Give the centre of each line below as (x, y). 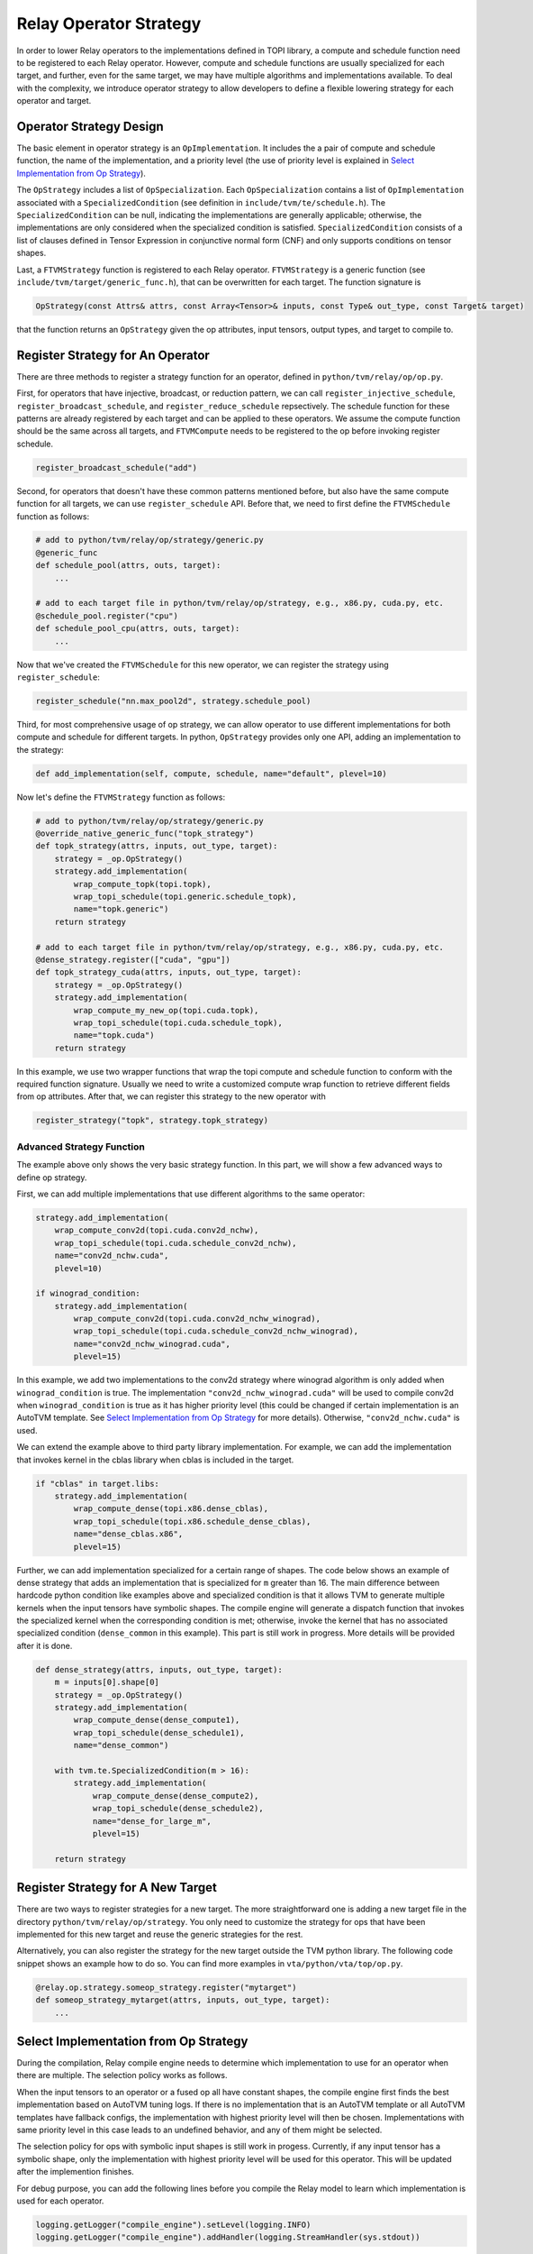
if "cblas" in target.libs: (97, 1484)
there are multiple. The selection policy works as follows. (122, 2075)
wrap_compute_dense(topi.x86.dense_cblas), (171, 1509)
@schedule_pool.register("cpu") (107, 616)
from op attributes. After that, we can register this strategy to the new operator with (171, 1096)
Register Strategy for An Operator (113, 355)
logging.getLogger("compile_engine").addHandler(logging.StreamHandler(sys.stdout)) (228, 2237)
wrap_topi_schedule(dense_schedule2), (178, 1809)
